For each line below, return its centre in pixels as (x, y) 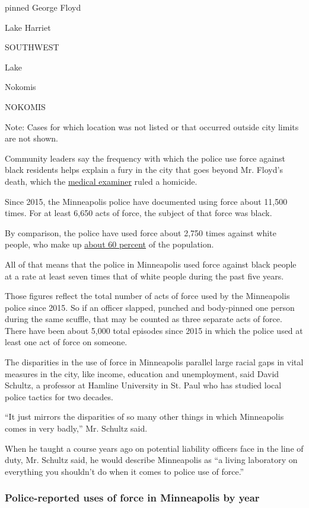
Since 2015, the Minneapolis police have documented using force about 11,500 (146, 201)
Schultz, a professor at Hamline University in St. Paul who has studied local (143, 385)
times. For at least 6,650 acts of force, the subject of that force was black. (138, 213)
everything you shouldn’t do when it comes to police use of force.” (125, 471)
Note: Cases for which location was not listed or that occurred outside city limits (152, 126)
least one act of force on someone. (66, 342)
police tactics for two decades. (59, 396)
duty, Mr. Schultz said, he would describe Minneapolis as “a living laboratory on (151, 460)
